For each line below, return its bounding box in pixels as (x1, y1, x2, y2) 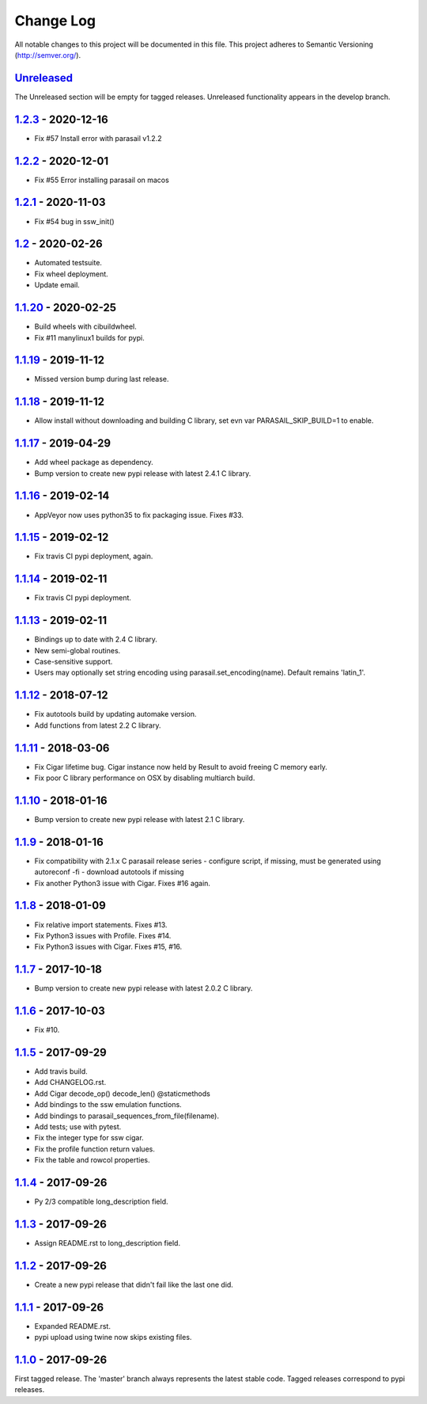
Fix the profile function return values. (34, 1144, 156, 1154)
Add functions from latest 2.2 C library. (34, 721, 161, 730)
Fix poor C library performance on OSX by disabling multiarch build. (34, 773, 255, 783)
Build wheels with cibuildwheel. (34, 322, 138, 332)
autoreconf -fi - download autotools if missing (34, 867, 185, 877)
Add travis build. (34, 1067, 89, 1076)
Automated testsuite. (34, 258, 103, 268)
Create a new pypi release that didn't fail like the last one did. (34, 1280, 233, 1289)
